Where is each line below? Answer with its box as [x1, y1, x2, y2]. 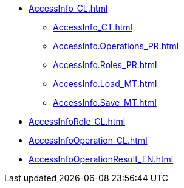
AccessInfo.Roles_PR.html [53, 60, 157, 70]
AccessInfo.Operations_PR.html [53, 41, 179, 51]
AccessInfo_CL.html [29, 3, 108, 13]
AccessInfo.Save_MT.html [53, 97, 157, 108]
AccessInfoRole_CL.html [29, 116, 126, 127]
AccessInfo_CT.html [53, 22, 132, 32]
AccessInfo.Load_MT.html [53, 78, 157, 89]
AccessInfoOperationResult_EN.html [29, 154, 174, 164]
